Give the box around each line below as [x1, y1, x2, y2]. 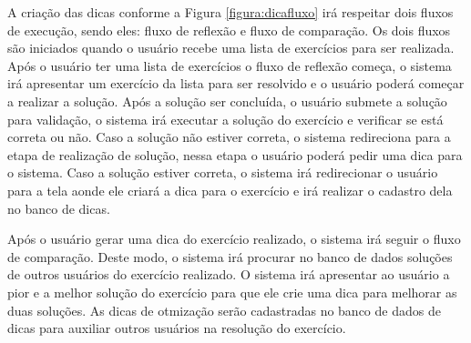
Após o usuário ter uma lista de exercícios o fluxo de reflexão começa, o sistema [7, 55, 452, 75]
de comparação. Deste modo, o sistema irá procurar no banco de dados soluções [7, 247, 453, 266]
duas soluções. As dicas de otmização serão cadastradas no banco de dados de [7, 300, 441, 319]
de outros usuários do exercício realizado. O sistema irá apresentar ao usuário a [7, 265, 450, 284]
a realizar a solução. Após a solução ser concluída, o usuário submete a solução [7, 91, 447, 110]
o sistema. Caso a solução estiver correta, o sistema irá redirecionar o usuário [7, 163, 438, 182]
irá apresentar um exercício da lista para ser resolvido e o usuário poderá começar [7, 74, 465, 93]
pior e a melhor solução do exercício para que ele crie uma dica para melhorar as [7, 282, 457, 301]
